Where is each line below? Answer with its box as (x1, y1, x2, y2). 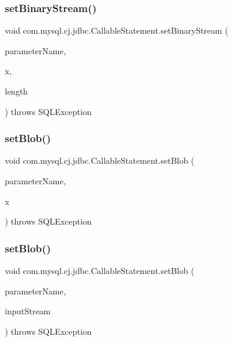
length (5, 85, 28, 97)
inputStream (5, 305, 51, 317)
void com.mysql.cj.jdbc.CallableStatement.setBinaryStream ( (5, 24, 228, 37)
